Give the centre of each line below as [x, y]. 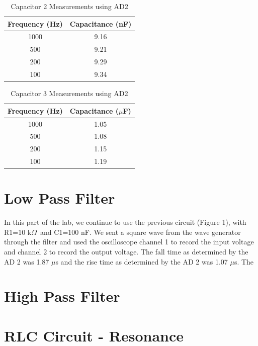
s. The [244, 261]
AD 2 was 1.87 [27, 261]
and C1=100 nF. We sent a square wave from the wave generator [141, 232]
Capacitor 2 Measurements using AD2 [69, 6]
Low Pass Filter [60, 198]
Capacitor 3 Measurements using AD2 [69, 93]
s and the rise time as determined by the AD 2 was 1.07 [142, 261]
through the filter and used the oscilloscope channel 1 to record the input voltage [129, 242]
